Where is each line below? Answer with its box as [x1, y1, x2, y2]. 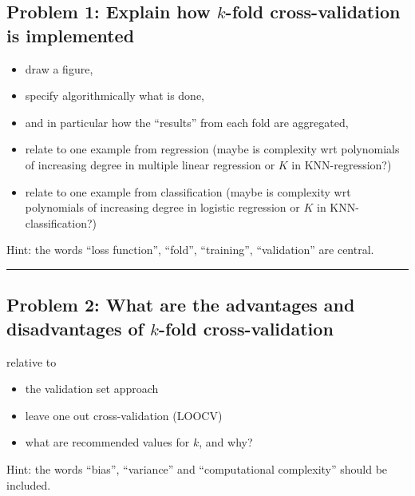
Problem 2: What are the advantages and [6, 292, 355, 317]
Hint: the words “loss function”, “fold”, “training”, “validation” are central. [6, 241, 374, 258]
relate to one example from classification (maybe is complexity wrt [25, 183, 351, 200]
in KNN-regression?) [291, 156, 392, 173]
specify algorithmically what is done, [25, 87, 205, 104]
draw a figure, [25, 60, 93, 77]
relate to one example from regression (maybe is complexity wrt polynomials [25, 141, 400, 157]
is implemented [6, 22, 135, 47]
